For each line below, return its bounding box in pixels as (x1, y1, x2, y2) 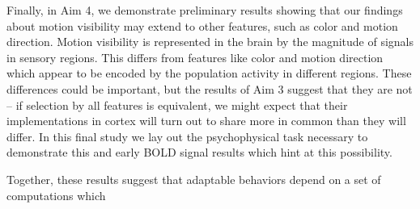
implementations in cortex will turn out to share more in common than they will (6, 112, 406, 129)
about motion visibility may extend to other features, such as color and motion (6, 17, 398, 34)
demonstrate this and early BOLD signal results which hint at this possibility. (6, 144, 392, 161)
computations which (6, 186, 106, 203)
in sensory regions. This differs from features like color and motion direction (6, 48, 384, 65)
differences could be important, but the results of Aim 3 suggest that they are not (6, 80, 413, 97)
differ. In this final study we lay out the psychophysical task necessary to (6, 127, 368, 144)
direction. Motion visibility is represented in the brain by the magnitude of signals (6, 33, 414, 50)
